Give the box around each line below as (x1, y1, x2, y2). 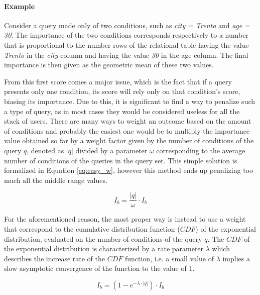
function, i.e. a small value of (124, 253, 214, 263)
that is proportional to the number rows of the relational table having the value (4, 39, 249, 50)
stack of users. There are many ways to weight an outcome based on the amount (4, 116, 251, 126)
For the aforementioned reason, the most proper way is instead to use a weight (4, 214, 246, 224)
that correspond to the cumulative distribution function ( (4, 223, 180, 234)
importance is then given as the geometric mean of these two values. (4, 59, 214, 70)
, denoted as (27, 145, 64, 155)
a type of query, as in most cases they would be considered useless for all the (4, 106, 240, 116)
